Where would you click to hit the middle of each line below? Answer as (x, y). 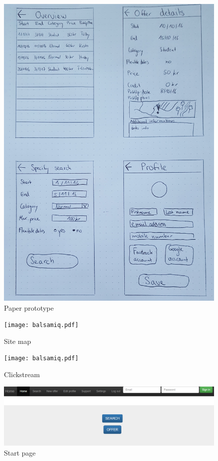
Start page (20, 452)
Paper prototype (29, 307)
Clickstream (22, 374)
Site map (18, 341)
